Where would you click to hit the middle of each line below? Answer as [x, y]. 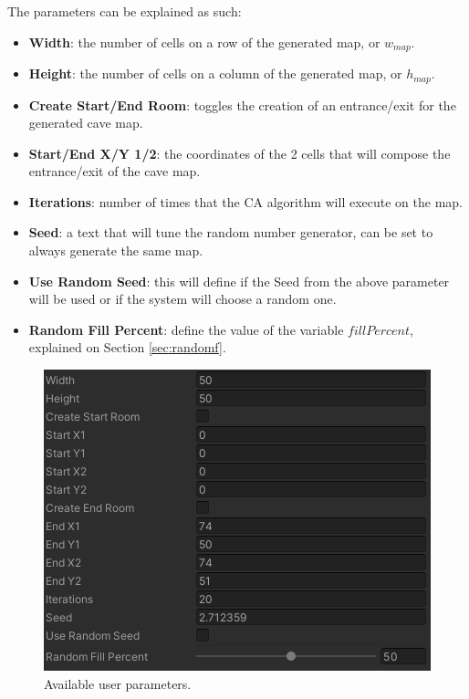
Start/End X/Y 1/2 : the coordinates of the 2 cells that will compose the [240, 153]
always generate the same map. [116, 250]
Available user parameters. [118, 683]
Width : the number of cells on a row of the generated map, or [204, 42]
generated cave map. [86, 123]
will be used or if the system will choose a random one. [182, 299]
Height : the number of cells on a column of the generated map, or [215, 73]
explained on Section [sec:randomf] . [127, 347]
